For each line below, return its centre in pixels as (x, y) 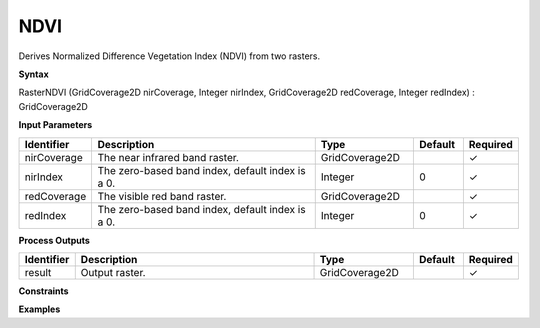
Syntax (33, 74)
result (38, 272)
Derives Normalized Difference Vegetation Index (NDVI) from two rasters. (169, 56)
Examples (39, 309)
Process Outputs (54, 240)
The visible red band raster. (162, 196)
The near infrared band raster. (168, 157)
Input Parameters (55, 125)
